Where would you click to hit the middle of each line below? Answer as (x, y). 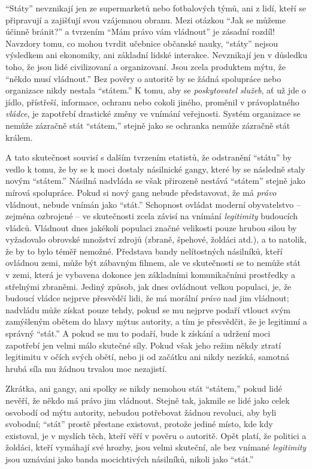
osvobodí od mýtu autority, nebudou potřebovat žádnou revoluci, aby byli (141, 412)
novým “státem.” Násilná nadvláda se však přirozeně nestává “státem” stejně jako (155, 181)
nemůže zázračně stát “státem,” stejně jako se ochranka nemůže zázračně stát (148, 125)
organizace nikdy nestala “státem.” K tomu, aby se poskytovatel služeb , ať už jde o (156, 90)
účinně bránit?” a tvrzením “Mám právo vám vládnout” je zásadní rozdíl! (140, 31)
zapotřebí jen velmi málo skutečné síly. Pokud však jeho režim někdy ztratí (143, 345)
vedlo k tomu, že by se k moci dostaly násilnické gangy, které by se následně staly (155, 169)
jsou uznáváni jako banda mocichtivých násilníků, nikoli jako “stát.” (130, 459)
